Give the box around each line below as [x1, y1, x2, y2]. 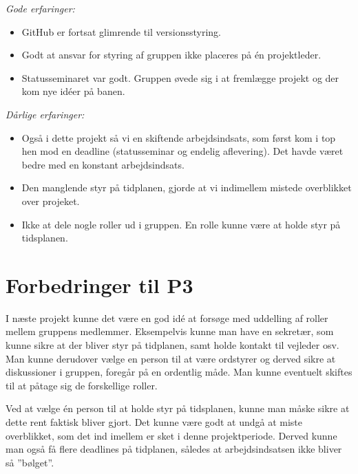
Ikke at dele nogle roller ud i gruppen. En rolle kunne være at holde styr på [21, 217, 341, 231]
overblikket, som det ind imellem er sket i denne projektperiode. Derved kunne [6, 428, 337, 442]
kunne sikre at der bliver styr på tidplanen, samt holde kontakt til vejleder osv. [6, 338, 339, 352]
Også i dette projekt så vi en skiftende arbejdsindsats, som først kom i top [21, 130, 336, 144]
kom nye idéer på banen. [21, 84, 125, 98]
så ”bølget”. [6, 455, 54, 469]
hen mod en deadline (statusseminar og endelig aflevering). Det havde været [21, 144, 344, 158]
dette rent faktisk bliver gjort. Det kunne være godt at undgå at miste [6, 415, 303, 429]
